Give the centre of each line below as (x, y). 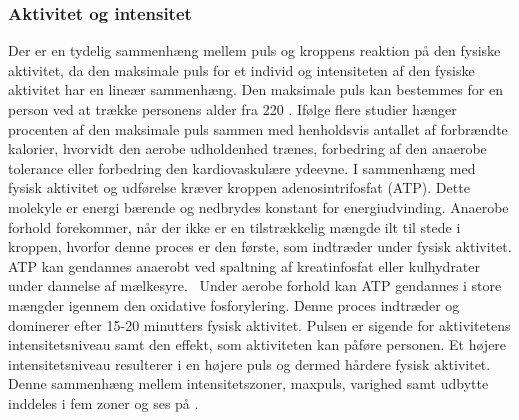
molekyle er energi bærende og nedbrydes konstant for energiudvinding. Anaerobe (258, 206)
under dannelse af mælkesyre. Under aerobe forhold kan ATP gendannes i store (255, 285)
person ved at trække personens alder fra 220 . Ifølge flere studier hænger (232, 109)
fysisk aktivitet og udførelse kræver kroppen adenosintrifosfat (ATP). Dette (239, 187)
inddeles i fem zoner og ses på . (103, 402)
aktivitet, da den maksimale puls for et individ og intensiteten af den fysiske (241, 69)
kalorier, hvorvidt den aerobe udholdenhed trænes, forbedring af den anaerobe (247, 148)
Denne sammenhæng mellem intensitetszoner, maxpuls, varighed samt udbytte (248, 383)
